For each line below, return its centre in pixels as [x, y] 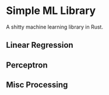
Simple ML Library [51, 11]
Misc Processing [37, 85]
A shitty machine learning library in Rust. [55, 27]
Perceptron [27, 65]
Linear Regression [40, 45]
